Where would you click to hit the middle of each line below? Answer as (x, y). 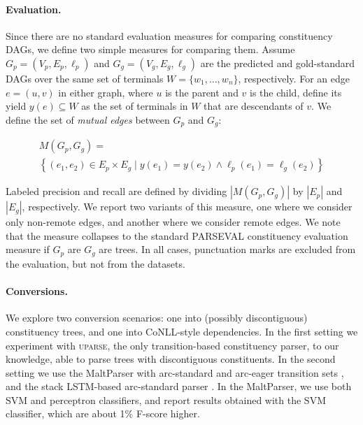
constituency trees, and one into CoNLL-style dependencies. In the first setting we (182, 331)
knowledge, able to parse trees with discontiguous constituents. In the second (171, 359)
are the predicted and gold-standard (278, 63)
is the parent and (202, 92)
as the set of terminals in (135, 106)
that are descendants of (254, 106)
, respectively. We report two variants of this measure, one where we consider (187, 207)
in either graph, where (106, 92)
